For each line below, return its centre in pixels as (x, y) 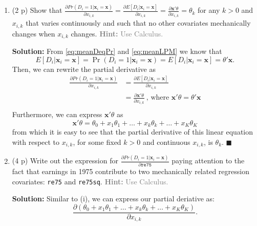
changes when (34, 33)
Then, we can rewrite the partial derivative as (84, 69)
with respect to (36, 142)
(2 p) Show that (37, 10)
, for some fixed (97, 142)
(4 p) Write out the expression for (65, 161)
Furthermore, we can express (57, 114)
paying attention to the (208, 161)
